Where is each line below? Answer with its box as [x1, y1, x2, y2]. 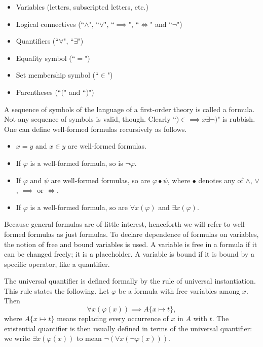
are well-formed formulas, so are [51, 175, 151, 185]
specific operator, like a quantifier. [4, 258, 110, 269]
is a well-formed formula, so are [30, 201, 128, 212]
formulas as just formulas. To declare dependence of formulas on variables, [28, 228, 259, 239]
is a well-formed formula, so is [30, 157, 123, 168]
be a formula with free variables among [118, 285, 240, 296]
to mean [76, 333, 102, 343]
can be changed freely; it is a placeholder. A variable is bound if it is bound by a [4, 249, 254, 259]
